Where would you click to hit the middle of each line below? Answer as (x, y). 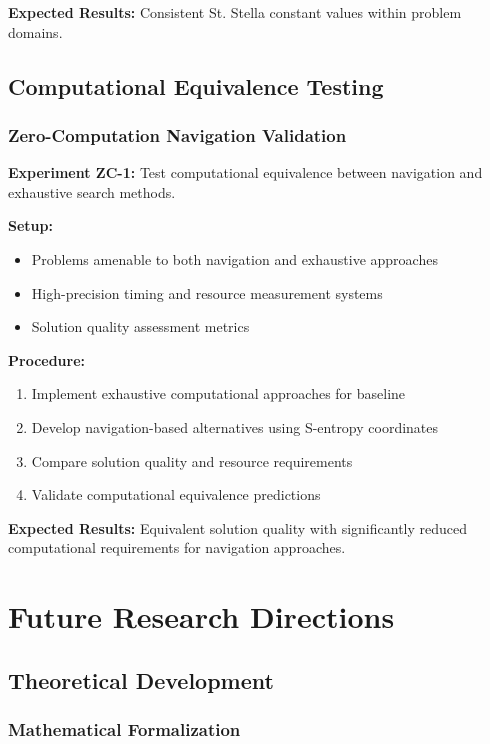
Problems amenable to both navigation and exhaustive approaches (234, 258)
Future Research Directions (201, 616)
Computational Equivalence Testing (196, 85)
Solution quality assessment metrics (140, 326)
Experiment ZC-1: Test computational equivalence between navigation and (245, 172)
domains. (35, 31)
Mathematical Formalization (124, 728)
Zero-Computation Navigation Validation (177, 134)
